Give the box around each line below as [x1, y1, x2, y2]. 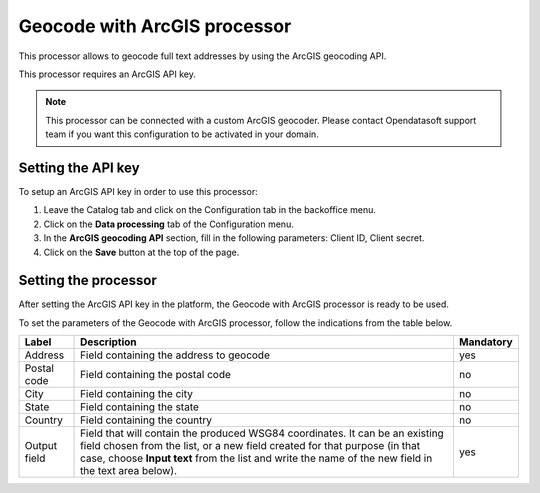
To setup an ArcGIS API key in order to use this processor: [18, 186, 259, 198]
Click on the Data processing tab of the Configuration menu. [43, 218, 294, 230]
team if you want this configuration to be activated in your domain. [45, 128, 319, 140]
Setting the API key [18, 159, 140, 176]
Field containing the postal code [80, 368, 232, 382]
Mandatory [458, 335, 514, 349]
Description [80, 335, 137, 349]
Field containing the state [80, 400, 200, 414]
